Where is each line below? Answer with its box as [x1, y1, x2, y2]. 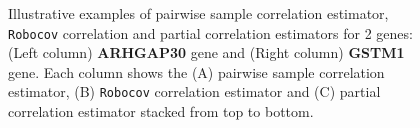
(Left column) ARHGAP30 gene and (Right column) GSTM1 [8, 42, 405, 63]
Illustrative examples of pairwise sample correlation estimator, [8, 3, 389, 23]
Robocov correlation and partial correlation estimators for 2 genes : [8, 22, 413, 43]
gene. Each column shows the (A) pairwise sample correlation [8, 61, 385, 82]
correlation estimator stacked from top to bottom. [8, 101, 314, 122]
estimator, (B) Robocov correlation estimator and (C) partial [8, 81, 381, 102]
